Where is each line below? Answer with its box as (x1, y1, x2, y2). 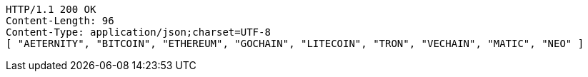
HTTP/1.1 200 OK (6, 4, 96, 15)
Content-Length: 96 (6, 15, 114, 26)
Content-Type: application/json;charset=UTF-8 (6, 26, 271, 38)
